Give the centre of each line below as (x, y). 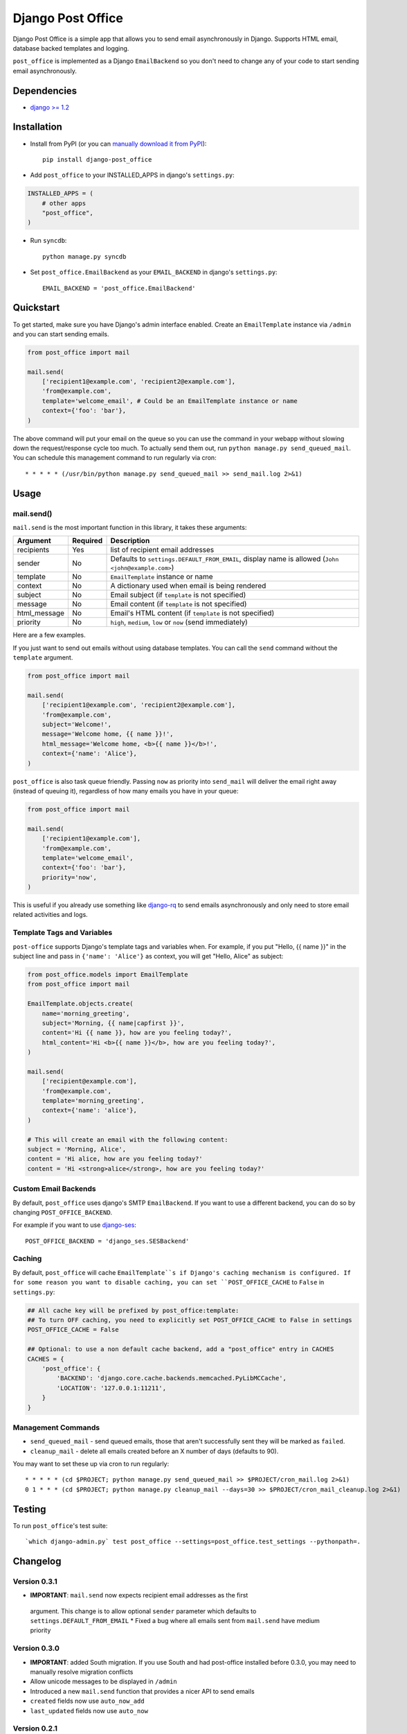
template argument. (43, 658)
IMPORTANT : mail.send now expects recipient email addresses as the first (139, 1595)
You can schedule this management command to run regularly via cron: (115, 458)
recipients (33, 550)
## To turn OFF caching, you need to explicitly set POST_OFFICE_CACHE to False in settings (190, 1320)
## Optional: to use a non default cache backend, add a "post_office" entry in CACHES (181, 1349)
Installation (37, 127)
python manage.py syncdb (84, 256)
